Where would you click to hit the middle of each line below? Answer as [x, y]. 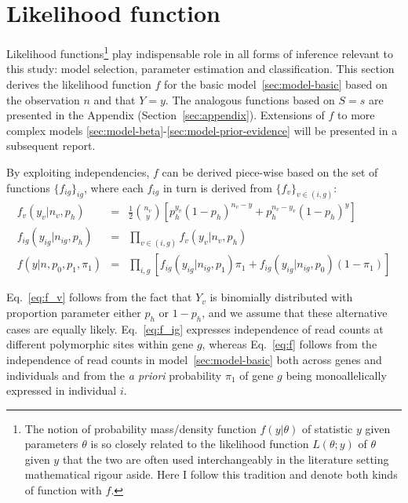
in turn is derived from [217, 187]
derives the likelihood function [79, 84]
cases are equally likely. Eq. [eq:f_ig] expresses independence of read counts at [195, 328]
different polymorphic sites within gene [100, 344]
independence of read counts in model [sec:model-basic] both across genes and [194, 359]
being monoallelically [336, 375]
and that [115, 99]
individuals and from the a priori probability [114, 375]
